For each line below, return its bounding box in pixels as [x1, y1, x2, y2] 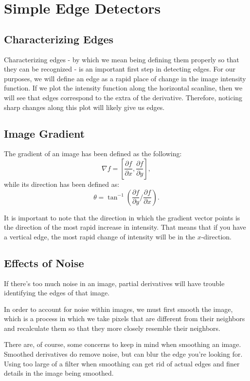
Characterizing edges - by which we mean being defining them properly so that [4, 54, 239, 64]
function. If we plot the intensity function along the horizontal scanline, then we [4, 83, 243, 93]
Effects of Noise [4, 255, 84, 270]
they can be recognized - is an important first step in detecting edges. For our [4, 64, 235, 74]
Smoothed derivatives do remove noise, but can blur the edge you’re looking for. [4, 349, 243, 359]
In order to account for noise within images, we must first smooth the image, [4, 304, 233, 314]
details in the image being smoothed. [4, 368, 114, 378]
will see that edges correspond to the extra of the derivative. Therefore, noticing [4, 92, 243, 102]
